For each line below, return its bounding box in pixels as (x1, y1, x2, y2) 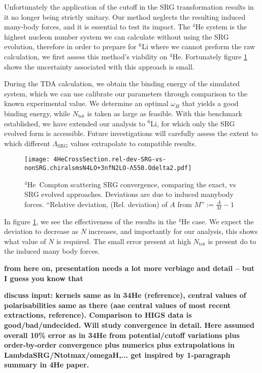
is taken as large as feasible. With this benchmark (87, 108, 242, 118)
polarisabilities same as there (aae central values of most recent (4, 299, 231, 310)
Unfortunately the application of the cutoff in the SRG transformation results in (4, 2, 254, 12)
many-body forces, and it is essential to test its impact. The (4, 21, 190, 32)
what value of (4, 235, 46, 246)
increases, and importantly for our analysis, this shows (88, 226, 258, 236)
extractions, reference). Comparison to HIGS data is (4, 310, 192, 320)
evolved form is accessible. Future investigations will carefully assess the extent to (4, 128, 258, 139)
